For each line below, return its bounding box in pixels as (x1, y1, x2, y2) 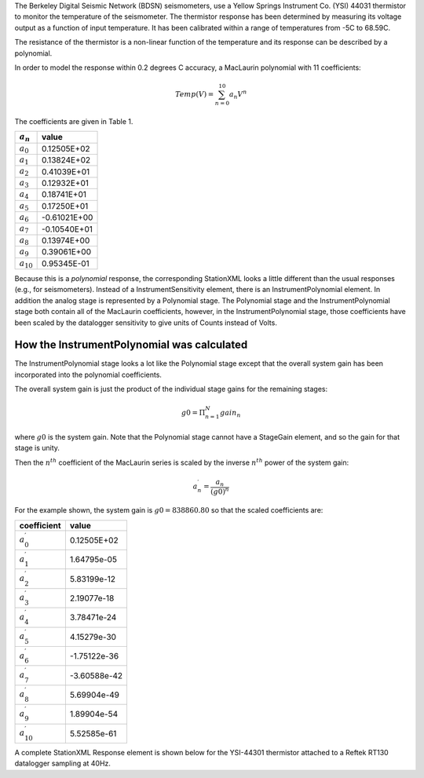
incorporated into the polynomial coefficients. (14, 370, 163, 379)
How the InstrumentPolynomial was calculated (14, 338, 248, 352)
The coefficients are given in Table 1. (14, 116, 133, 126)
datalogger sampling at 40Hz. (14, 758, 111, 769)
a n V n (228, 89, 247, 100)
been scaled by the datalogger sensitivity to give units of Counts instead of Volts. (14, 318, 278, 327)
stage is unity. (14, 444, 60, 453)
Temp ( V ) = (175, 90, 214, 99)
